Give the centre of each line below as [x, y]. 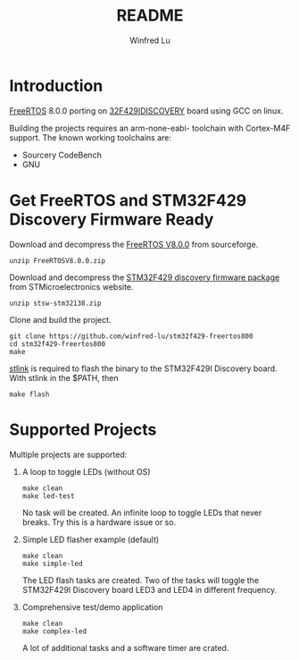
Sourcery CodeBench [62, 155]
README [150, 16]
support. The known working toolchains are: [91, 137]
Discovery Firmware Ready [112, 219]
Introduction [56, 85]
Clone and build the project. [60, 319]
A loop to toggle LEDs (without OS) [86, 471]
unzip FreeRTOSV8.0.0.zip [57, 260]
